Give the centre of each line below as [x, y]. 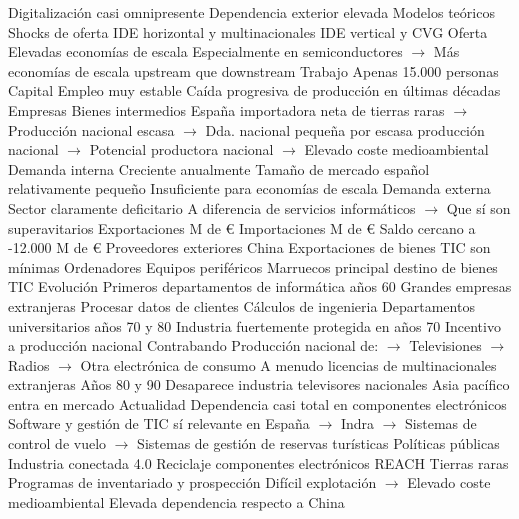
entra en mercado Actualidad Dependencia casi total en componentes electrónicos [257, 403]
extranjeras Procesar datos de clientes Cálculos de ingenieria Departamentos [241, 305]
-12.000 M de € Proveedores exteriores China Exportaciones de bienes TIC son [249, 247]
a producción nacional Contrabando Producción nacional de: [193, 345]
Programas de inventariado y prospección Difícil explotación [192, 482]
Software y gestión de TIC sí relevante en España [159, 423]
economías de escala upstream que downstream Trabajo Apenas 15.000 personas [253, 70]
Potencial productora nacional [181, 149]
